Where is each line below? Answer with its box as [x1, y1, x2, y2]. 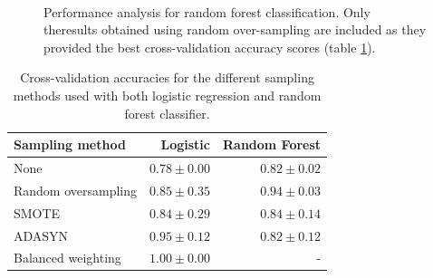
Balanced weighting [14, 248, 121, 267]
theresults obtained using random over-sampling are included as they [43, 20, 427, 39]
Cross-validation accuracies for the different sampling [20, 68, 314, 87]
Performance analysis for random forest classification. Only [43, 2, 370, 21]
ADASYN [14, 225, 69, 244]
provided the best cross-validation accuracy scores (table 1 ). [43, 37, 376, 56]
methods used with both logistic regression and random [13, 85, 322, 104]
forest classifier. [124, 103, 210, 122]
